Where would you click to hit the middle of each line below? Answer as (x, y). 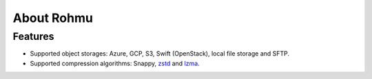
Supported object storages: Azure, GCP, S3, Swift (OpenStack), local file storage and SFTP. (159, 54)
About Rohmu (53, 18)
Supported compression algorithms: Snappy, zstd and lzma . (115, 63)
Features (33, 36)
